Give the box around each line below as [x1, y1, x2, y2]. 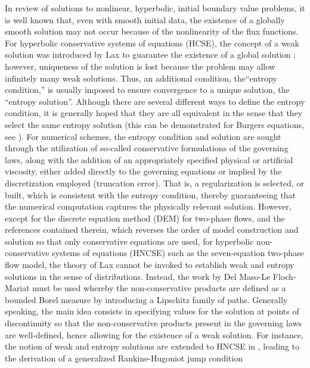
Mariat [5, 282, 30, 294]
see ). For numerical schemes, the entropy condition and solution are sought [5, 130, 281, 142]
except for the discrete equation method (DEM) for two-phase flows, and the [5, 211, 285, 224]
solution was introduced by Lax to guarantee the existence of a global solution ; [5, 48, 296, 61]
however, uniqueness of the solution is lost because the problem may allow [5, 60, 275, 72]
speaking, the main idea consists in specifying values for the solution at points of [5, 305, 299, 317]
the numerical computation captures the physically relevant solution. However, [5, 200, 292, 213]
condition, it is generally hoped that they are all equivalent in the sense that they [5, 107, 303, 119]
